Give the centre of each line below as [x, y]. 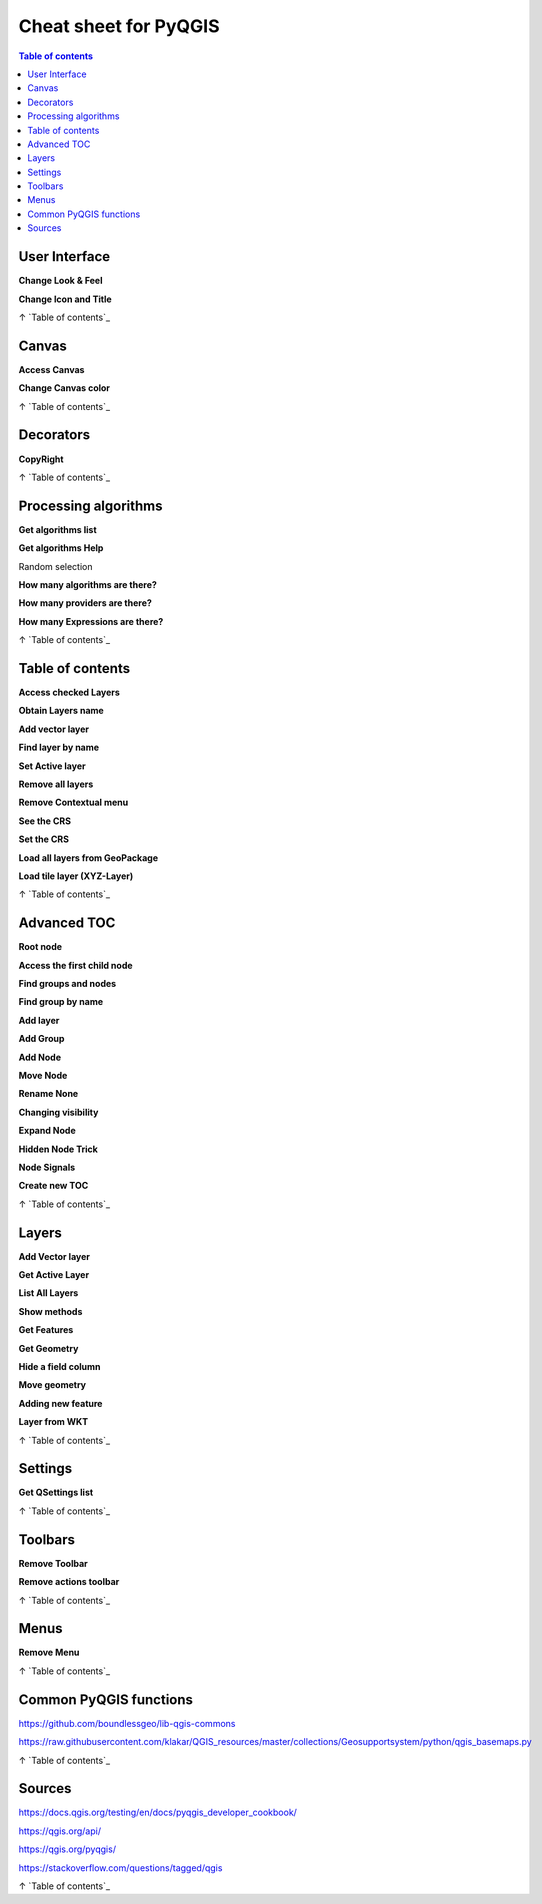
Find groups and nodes [67, 984]
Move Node [43, 1075]
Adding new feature [60, 1403]
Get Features [46, 1330]
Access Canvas [51, 369]
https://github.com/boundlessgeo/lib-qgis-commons [127, 1723]
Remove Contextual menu [73, 802]
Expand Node [47, 1131]
